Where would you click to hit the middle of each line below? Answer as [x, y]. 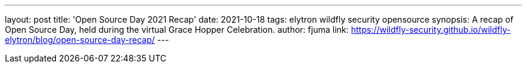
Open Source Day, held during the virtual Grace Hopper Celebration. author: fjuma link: [177, 30]
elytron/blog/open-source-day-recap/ [80, 40]
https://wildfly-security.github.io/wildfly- [431, 30]
